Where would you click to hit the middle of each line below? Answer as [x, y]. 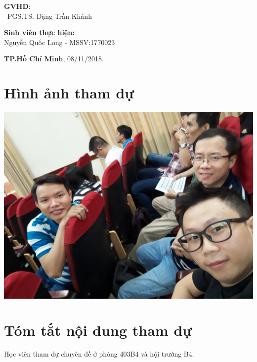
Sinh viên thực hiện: [39, 32]
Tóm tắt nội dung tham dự [98, 330]
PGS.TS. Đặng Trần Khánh [49, 16]
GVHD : [17, 6]
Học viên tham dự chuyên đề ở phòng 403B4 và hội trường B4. [99, 353]
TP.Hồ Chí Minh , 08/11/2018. [54, 59]
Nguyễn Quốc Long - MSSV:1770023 [60, 42]
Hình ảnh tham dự [69, 93]
